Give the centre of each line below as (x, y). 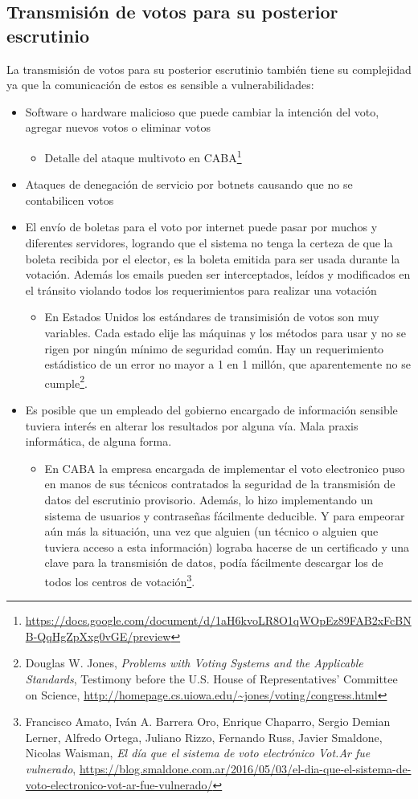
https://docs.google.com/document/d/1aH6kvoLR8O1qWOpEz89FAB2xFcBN (218, 620)
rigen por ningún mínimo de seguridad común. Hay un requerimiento (214, 348)
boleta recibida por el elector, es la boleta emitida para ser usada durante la (213, 258)
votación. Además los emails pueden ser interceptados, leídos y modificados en (218, 274)
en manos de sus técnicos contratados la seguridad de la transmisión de (220, 484)
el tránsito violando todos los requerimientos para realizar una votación (201, 289)
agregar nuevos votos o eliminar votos (118, 127)
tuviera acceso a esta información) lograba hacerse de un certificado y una (227, 546)
